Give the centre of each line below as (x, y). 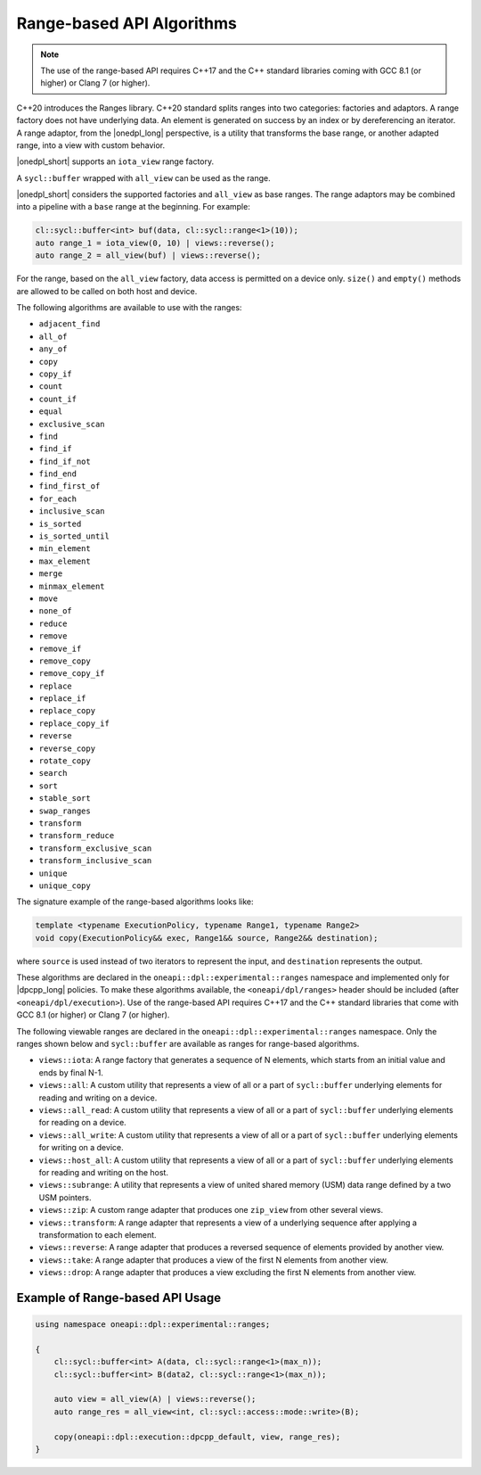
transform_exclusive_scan (95, 848)
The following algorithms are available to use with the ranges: (129, 307)
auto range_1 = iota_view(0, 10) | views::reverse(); (155, 243)
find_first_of (69, 486)
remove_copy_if (72, 674)
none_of (56, 611)
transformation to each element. (98, 1234)
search (53, 773)
